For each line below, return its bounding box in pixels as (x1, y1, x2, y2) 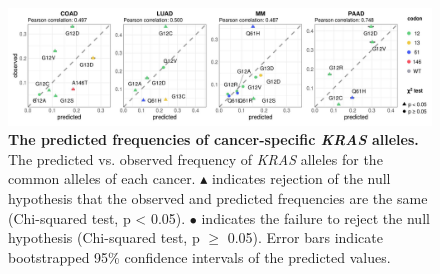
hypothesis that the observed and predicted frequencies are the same (8, 187, 428, 208)
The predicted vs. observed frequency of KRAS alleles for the (8, 148, 383, 169)
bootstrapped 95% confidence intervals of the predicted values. (8, 246, 391, 267)
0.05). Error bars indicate (227, 227, 383, 248)
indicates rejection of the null (211, 168, 391, 189)
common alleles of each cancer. (8, 168, 196, 189)
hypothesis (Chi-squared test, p (8, 227, 200, 248)
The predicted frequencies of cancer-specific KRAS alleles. (8, 129, 419, 150)
